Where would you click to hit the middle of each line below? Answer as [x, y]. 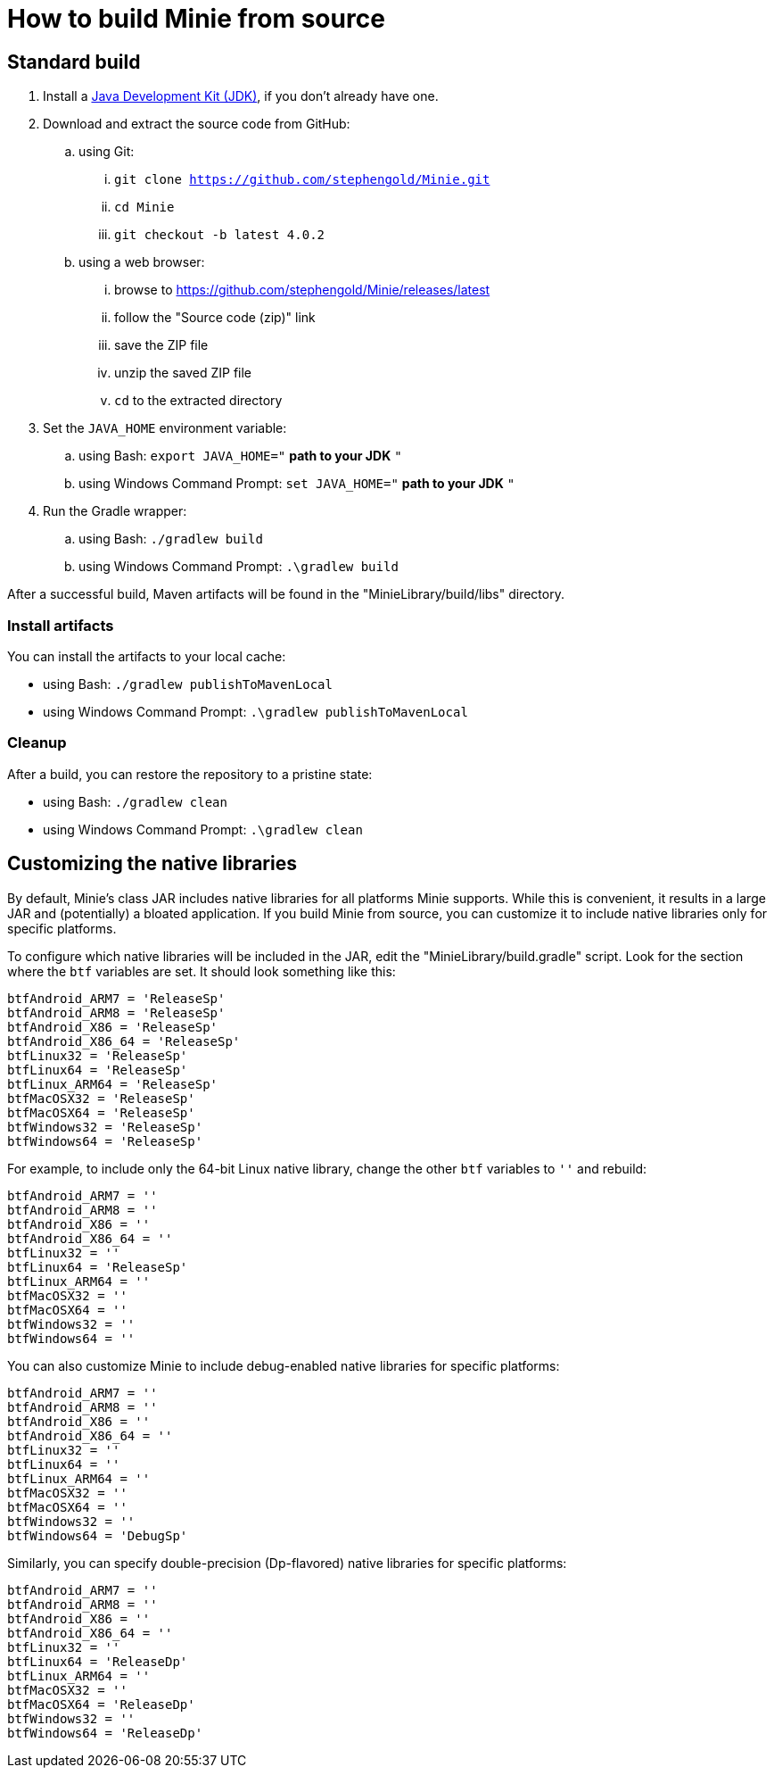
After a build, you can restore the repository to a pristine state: [190, 774]
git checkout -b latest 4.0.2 [220, 235]
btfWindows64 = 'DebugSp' [98, 1535]
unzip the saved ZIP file [183, 373]
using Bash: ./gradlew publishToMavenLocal [188, 684]
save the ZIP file [161, 345]
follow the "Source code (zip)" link [215, 318]
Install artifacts [61, 625]
